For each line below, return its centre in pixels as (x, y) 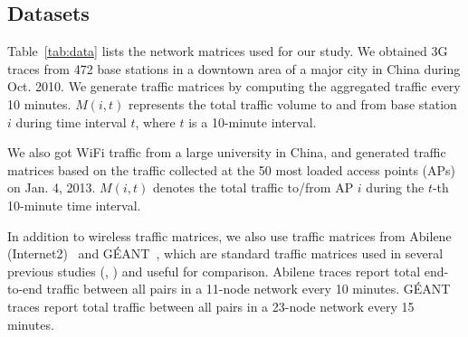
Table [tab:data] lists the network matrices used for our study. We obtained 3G (228, 51)
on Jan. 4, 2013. (52, 187)
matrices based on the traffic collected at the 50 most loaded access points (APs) (231, 169)
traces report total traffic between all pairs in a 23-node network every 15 (211, 306)
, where (155, 122)
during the (395, 187)
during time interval (71, 122)
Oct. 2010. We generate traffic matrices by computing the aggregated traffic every (234, 86)
